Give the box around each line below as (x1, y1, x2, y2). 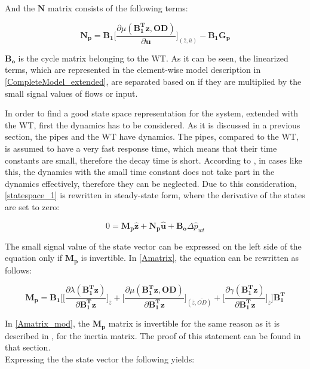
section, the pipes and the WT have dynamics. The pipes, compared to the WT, (5, 130, 299, 143)
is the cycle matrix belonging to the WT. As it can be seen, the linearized (18, 51, 288, 64)
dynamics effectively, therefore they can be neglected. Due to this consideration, (5, 177, 297, 189)
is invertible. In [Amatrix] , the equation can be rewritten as (81, 251, 299, 264)
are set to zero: (5, 201, 60, 213)
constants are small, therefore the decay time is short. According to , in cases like (5, 153, 302, 166)
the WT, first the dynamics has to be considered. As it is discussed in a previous (5, 118, 300, 131)
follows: (5, 263, 32, 276)
